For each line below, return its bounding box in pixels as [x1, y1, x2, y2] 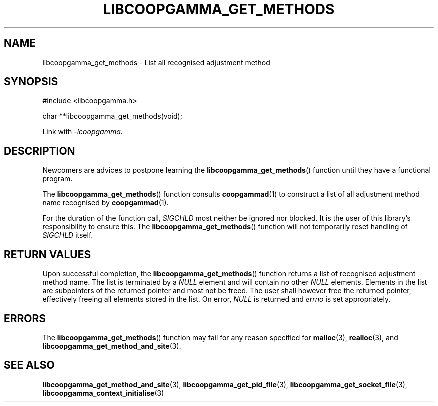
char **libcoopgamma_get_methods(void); [42, 112, 182, 121]
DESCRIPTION [4, 144, 75, 157]
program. [42, 174, 73, 183]
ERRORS [4, 312, 46, 325]
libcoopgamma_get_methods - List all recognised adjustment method [42, 58, 270, 67]
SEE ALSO [4, 359, 55, 372]
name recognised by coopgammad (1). [42, 198, 169, 207]
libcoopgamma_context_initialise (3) [42, 388, 164, 397]
